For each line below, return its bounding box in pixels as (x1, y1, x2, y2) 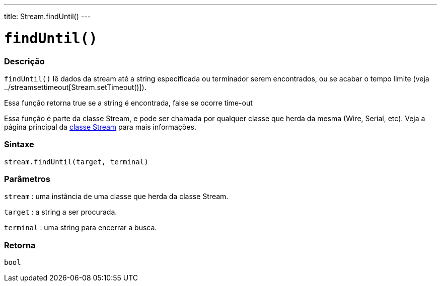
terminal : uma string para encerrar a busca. (4, 223, 157, 232)
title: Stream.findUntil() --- (4, 12, 91, 21)
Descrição (4, 56, 45, 66)
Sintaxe (4, 139, 34, 150)
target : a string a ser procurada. (4, 208, 117, 217)
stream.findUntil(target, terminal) (4, 157, 149, 166)
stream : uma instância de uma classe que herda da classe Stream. (4, 192, 229, 201)
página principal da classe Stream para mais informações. (4, 122, 196, 131)
